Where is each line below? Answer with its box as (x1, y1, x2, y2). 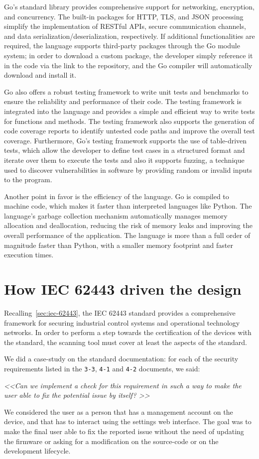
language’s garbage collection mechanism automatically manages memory (4, 210, 228, 221)
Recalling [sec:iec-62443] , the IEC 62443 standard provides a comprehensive (4, 307, 236, 318)
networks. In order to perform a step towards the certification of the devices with (4, 327, 252, 338)
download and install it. (4, 70, 77, 80)
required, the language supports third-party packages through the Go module (4, 40, 240, 51)
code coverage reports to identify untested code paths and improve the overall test (4, 125, 255, 136)
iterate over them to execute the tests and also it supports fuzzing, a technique (4, 154, 245, 165)
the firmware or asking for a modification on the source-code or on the (4, 436, 219, 446)
